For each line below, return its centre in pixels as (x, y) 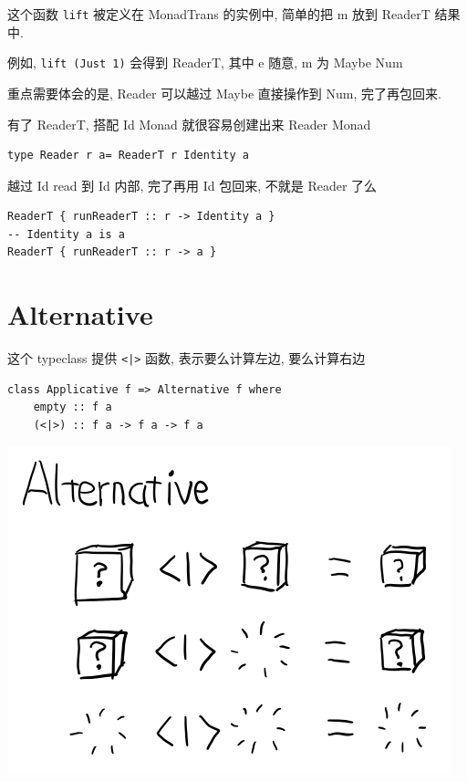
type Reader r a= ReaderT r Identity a (128, 156)
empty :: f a (73, 407)
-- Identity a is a (66, 234)
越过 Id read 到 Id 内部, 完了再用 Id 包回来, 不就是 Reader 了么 (192, 185)
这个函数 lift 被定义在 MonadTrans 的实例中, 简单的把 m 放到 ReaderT (219, 14)
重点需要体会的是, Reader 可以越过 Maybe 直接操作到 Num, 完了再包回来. (224, 93)
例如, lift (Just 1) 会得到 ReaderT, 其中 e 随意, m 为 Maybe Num (205, 63)
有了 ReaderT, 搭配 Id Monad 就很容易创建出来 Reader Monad (189, 124)
